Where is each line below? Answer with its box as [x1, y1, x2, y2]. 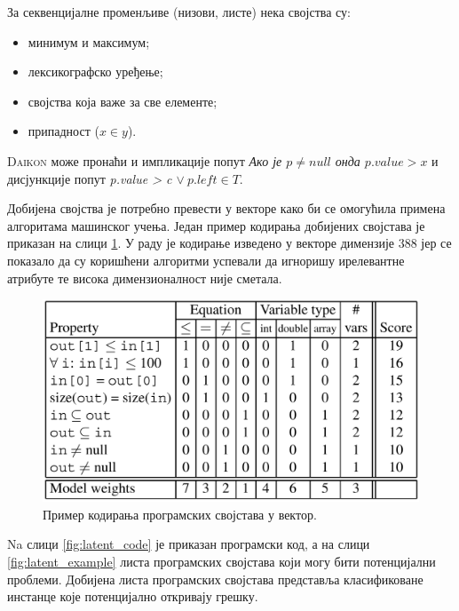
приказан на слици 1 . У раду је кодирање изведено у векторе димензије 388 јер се [7, 234, 452, 252]
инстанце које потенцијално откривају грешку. [7, 587, 258, 606]
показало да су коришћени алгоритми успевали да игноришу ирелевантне [7, 250, 405, 269]
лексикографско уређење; [28, 62, 163, 81]
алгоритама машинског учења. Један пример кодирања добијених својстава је [7, 216, 425, 234]
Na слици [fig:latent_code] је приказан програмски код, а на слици [7, 535, 370, 553]
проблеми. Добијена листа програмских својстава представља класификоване [7, 569, 423, 588]
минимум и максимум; [28, 32, 150, 51]
